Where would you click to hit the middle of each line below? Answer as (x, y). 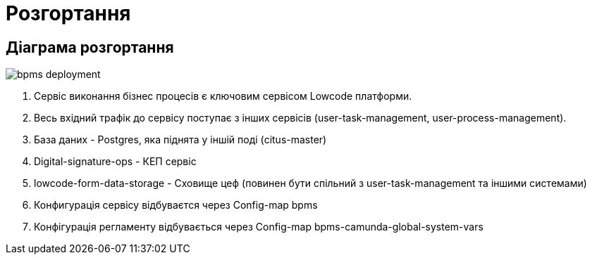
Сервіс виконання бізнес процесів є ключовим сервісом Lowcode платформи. (223, 96)
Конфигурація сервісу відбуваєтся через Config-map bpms (176, 205)
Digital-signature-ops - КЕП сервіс (115, 162)
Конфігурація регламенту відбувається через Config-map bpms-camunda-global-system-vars (259, 227)
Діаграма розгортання (90, 47)
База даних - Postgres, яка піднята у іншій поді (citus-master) (180, 140)
